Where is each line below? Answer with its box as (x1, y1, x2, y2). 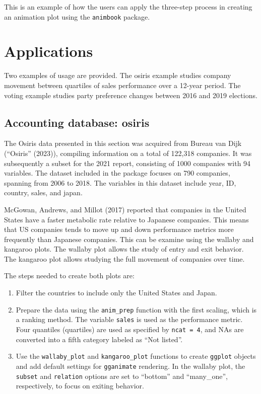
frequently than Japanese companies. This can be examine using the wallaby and (4, 233, 254, 244)
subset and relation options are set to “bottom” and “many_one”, (16, 370, 228, 381)
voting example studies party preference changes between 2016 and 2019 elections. (4, 90, 257, 100)
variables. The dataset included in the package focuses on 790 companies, (4, 168, 230, 178)
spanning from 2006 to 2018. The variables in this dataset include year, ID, (4, 177, 236, 188)
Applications (4, 41, 93, 61)
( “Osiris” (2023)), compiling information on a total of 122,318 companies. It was (4, 147, 252, 158)
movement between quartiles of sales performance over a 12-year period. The (4, 80, 241, 90)
